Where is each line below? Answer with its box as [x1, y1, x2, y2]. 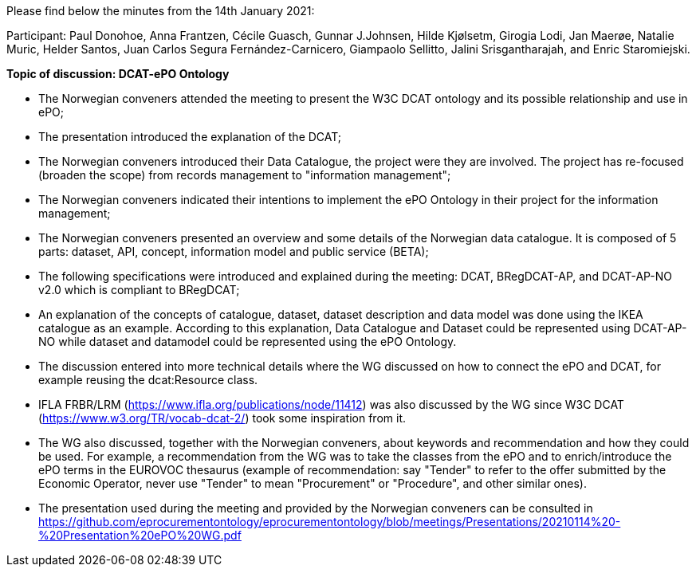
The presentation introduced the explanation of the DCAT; [38, 130, 342, 143]
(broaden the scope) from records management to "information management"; [38, 168, 451, 182]
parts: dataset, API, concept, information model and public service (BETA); [38, 245, 429, 258]
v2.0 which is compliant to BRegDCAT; [38, 283, 240, 296]
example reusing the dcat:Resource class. [38, 373, 258, 387]
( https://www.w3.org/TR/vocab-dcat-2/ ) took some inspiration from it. [38, 411, 406, 425]
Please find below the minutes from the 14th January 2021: [6, 4, 315, 18]
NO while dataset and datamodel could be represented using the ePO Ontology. [38, 335, 457, 348]
